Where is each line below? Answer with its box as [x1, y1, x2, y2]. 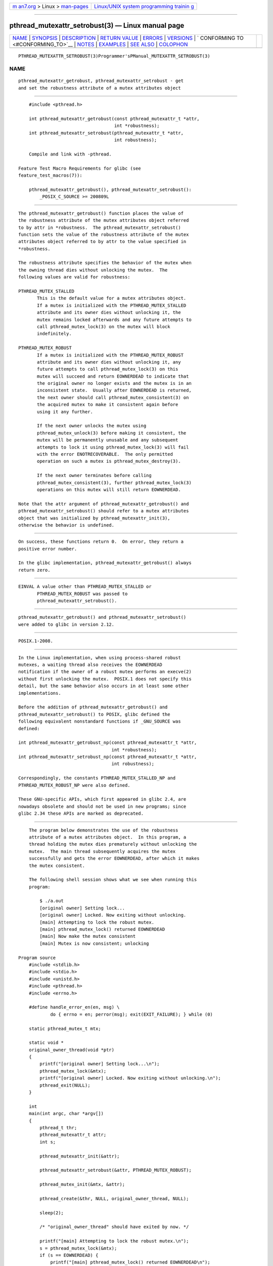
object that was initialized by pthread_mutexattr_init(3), [18, 515, 170, 521]
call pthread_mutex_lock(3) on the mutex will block [37, 324, 170, 329]
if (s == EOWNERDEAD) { [39, 1252, 99, 1258]
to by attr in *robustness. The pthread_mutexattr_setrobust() [18, 224, 181, 230]
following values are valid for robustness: [18, 274, 131, 280]
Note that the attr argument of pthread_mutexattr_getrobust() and [18, 501, 189, 506]
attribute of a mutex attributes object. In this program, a [28, 834, 187, 840]
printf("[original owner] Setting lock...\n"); [39, 1061, 160, 1067]
